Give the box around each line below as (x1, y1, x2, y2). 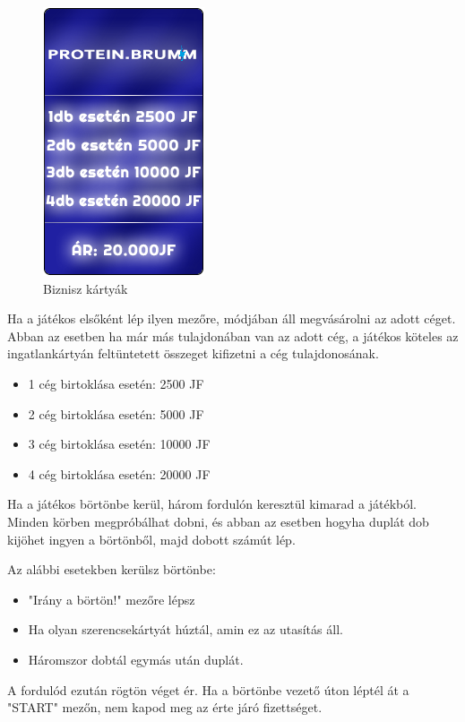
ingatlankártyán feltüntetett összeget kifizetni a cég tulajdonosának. (7, 344, 379, 363)
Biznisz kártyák (43, 279, 128, 297)
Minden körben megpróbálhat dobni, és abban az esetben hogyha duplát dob (7, 511, 429, 530)
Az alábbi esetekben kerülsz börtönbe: (7, 560, 216, 579)
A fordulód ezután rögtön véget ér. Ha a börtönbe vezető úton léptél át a (7, 680, 409, 699)
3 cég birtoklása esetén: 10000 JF (28, 434, 211, 453)
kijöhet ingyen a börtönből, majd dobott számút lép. (7, 529, 296, 548)
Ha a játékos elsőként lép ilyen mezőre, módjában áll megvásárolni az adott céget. (7, 309, 456, 328)
